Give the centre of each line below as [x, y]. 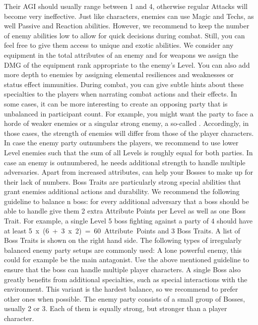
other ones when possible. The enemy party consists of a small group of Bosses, [125, 298]
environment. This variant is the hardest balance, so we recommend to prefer [121, 289]
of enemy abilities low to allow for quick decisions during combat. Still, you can [125, 35]
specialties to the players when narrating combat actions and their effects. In [121, 94]
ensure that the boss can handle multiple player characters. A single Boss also [122, 270]
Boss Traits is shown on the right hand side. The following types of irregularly [123, 240]
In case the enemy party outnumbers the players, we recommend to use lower [121, 143]
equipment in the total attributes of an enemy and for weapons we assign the [121, 54]
